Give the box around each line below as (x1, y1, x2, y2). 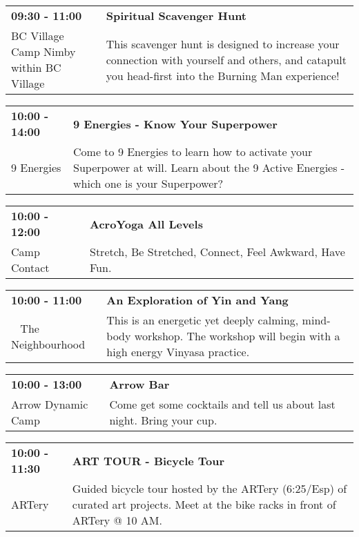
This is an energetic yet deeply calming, (106, 312, 299, 328)
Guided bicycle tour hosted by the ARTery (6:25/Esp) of (72, 480, 347, 496)
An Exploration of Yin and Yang (106, 292, 289, 308)
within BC (11, 59, 61, 75)
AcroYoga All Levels (89, 215, 203, 232)
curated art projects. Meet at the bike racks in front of (72, 496, 336, 512)
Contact (11, 260, 50, 275)
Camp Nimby (11, 43, 76, 59)
